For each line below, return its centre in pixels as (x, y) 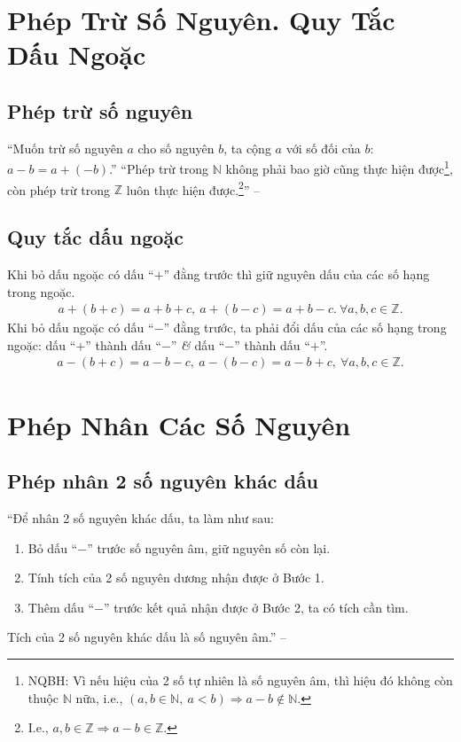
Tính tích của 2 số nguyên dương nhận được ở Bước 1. (176, 578)
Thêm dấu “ (61, 607)
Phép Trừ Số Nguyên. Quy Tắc (201, 20)
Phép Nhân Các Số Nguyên (179, 424)
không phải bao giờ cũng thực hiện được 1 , (339, 168)
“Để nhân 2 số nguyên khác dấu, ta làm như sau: (141, 518)
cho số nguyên (176, 148)
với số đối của (323, 148)
